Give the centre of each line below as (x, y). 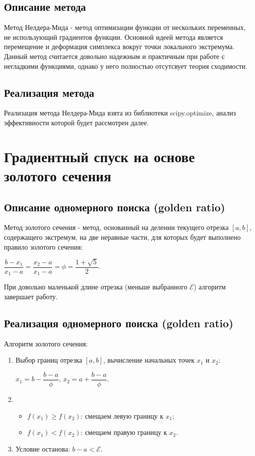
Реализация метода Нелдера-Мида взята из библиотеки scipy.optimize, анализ (120, 113)
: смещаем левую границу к (122, 415)
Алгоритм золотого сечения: (46, 343)
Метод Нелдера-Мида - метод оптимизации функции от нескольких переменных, (125, 27)
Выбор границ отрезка (49, 360)
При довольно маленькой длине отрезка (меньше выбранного (96, 287)
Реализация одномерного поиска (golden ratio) (119, 323)
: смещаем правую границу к (124, 432)
